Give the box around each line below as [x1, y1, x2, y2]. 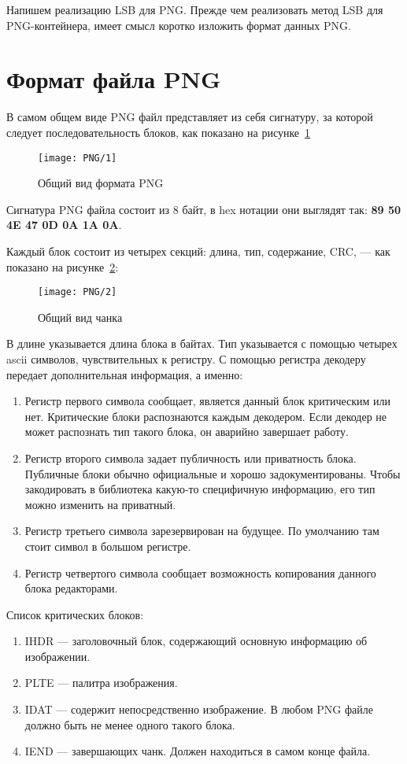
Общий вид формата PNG [38, 175, 164, 191]
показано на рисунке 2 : [6, 258, 119, 275]
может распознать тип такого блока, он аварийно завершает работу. [24, 423, 349, 440]
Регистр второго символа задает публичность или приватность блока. [24, 449, 357, 466]
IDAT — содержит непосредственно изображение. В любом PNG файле [24, 701, 373, 718]
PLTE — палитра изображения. [24, 674, 178, 691]
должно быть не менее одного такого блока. [24, 716, 235, 733]
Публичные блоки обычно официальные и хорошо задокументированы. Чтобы [24, 465, 401, 482]
